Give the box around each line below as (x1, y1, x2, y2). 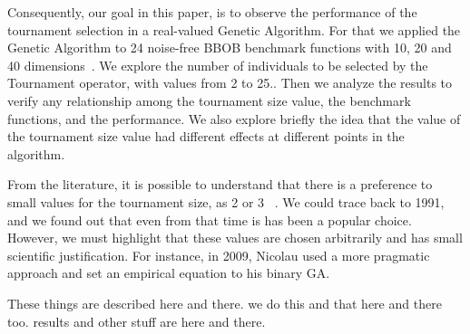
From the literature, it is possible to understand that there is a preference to (7, 175, 433, 194)
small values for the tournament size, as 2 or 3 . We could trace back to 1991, (7, 192, 445, 211)
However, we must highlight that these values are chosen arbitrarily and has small (7, 228, 463, 247)
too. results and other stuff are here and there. (7, 311, 266, 330)
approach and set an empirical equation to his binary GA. (7, 263, 330, 282)
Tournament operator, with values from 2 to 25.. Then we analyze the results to (7, 73, 453, 92)
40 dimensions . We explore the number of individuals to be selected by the (7, 55, 428, 74)
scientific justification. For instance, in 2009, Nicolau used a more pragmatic (7, 245, 430, 264)
